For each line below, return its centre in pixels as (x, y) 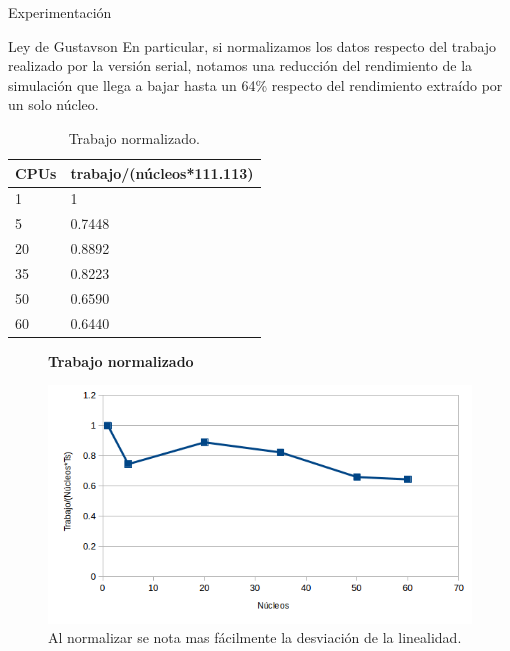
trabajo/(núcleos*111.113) (162, 172)
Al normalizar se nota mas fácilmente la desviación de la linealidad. (255, 637)
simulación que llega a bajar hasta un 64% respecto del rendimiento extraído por (255, 84)
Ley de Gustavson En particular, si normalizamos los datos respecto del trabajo (252, 45)
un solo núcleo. (53, 104)
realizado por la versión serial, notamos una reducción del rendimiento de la (240, 65)
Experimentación (60, 12)
